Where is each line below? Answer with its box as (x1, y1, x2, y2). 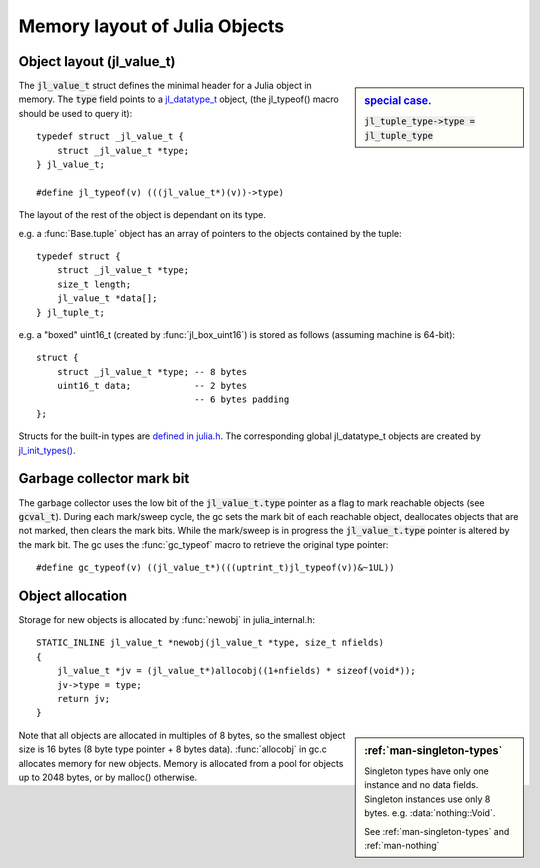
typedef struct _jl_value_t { (36, 131, 185, 142)
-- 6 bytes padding (193, 394, 290, 405)
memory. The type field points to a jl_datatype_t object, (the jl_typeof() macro (18, 93, 339, 105)
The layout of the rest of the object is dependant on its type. (18, 209, 267, 221)
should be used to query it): (18, 107, 133, 119)
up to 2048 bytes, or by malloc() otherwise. (18, 771, 198, 783)
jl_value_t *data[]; (56, 293, 158, 304)
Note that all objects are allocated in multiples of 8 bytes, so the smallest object (18, 729, 346, 741)
